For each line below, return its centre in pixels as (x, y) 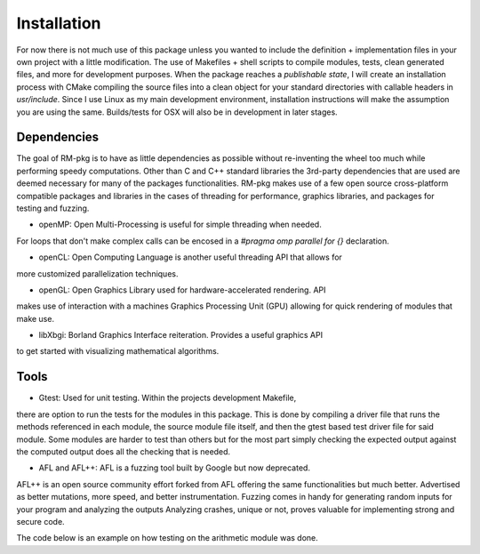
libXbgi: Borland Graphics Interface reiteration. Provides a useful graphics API (181, 335)
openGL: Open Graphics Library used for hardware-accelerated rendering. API (182, 290)
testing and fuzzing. (53, 208)
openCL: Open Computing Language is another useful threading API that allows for (190, 257)
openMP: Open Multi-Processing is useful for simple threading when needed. (180, 225)
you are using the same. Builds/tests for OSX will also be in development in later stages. (177, 112)
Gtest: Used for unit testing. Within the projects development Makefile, (168, 398)
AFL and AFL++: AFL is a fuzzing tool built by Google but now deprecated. (175, 468)
